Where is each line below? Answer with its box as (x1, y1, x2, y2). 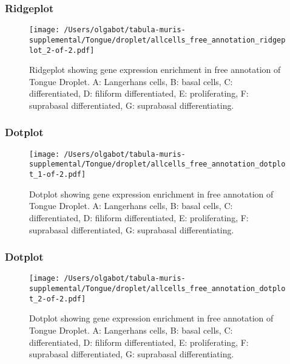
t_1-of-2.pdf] (29, 170, 86, 179)
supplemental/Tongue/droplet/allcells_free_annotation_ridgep (29, 35, 286, 44)
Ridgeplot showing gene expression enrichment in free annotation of (29, 63, 281, 76)
